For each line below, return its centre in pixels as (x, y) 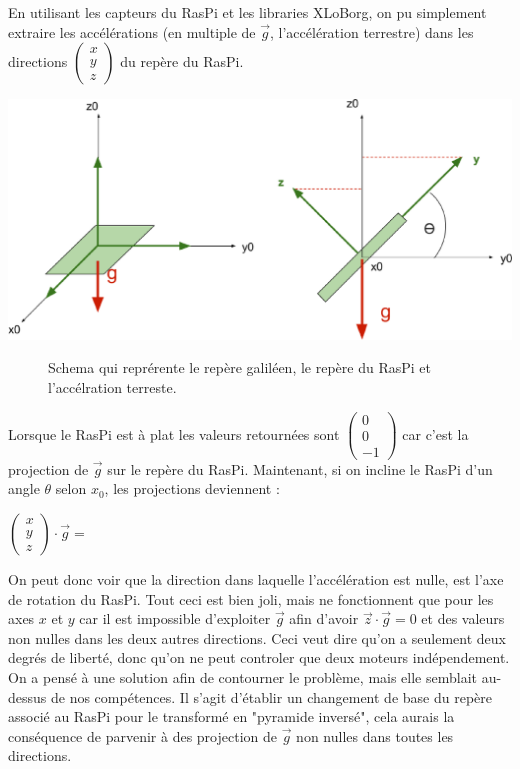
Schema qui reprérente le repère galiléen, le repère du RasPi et (239, 367)
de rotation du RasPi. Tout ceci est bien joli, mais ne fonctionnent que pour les (251, 598)
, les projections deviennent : (192, 488)
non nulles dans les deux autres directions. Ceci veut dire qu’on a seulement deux (257, 637)
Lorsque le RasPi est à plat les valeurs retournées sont (174, 433)
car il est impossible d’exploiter (175, 618)
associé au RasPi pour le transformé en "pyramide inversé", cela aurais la (231, 716)
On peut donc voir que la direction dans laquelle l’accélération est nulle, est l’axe (256, 578)
